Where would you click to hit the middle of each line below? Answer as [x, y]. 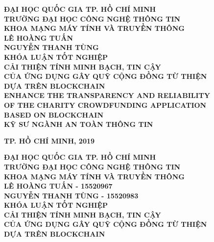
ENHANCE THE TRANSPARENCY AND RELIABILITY [107, 95]
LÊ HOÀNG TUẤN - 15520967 [58, 186]
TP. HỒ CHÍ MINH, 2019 [49, 140]
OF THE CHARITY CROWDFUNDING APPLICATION [105, 105]
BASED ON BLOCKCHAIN [54, 114]
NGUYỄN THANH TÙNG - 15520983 [71, 195]
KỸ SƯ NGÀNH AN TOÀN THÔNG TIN [79, 124]
